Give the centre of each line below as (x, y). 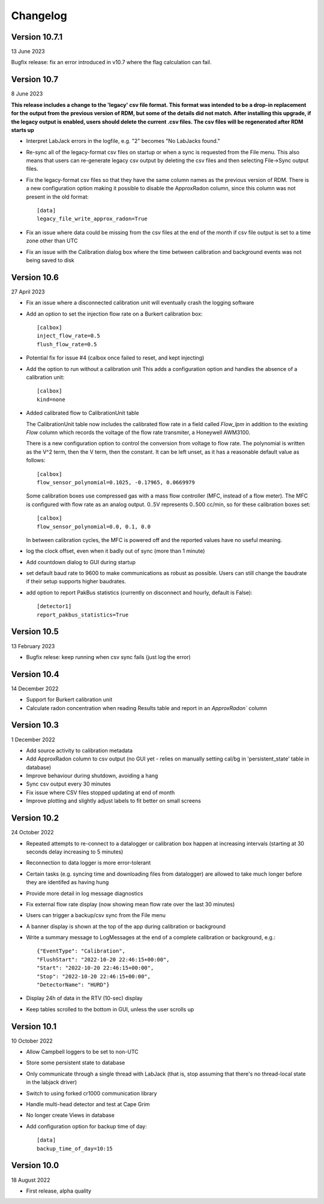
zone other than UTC (52, 241)
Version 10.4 (35, 674)
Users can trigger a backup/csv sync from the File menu (96, 915)
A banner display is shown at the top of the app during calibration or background (126, 926)
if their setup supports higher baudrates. (76, 582)
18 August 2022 (31, 1180)
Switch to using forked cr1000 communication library (91, 1093)
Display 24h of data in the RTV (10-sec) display (84, 998)
